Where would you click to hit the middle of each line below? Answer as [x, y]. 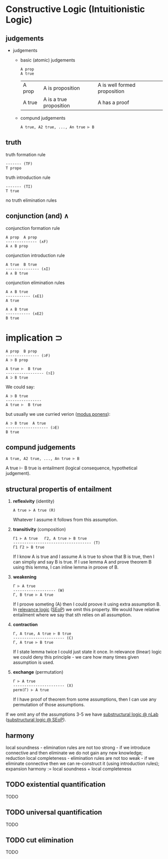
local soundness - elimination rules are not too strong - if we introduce [78, 748]
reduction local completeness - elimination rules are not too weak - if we [80, 758]
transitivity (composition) [39, 529]
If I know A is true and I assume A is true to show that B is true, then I [84, 556]
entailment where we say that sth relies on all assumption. [72, 615]
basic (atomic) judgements [48, 60]
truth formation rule [26, 154]
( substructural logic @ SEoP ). [36, 720]
